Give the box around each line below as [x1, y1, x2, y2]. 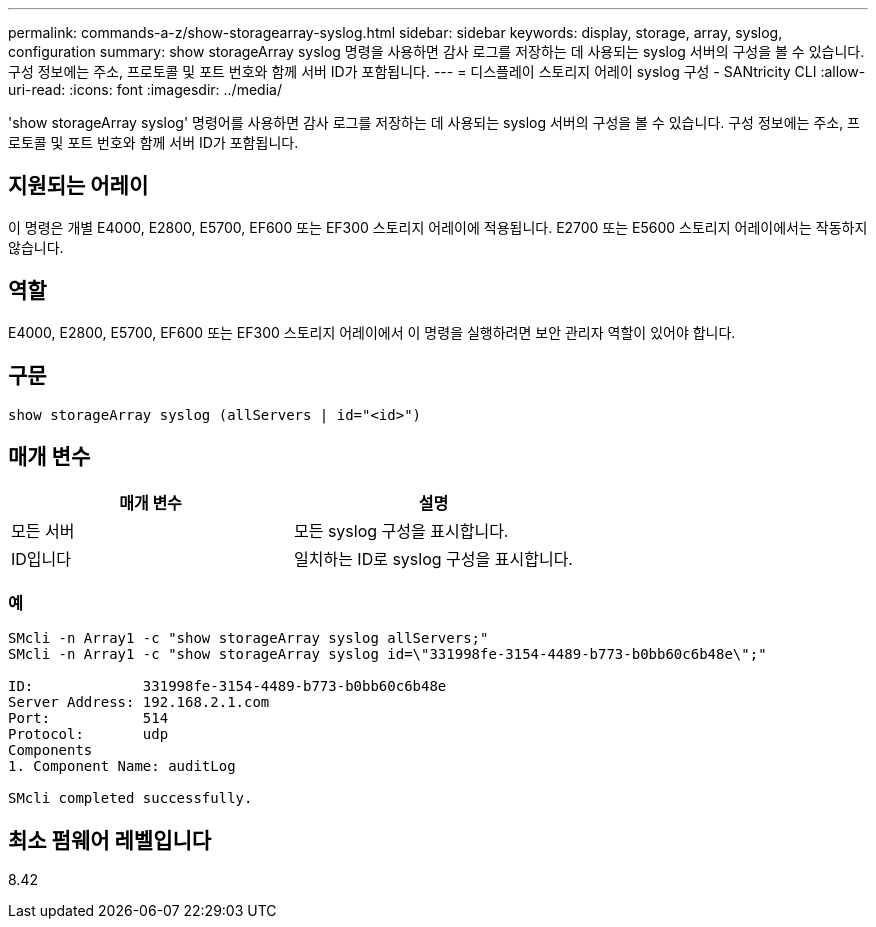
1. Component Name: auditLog [8, 758, 236, 775]
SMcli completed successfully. [8, 790, 253, 807]
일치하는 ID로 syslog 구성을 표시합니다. [293, 549, 573, 570]
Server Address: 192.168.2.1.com [8, 694, 270, 711]
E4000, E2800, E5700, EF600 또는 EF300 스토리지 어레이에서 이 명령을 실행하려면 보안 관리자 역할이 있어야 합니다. [8, 323, 736, 341]
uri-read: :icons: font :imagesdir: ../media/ [8, 81, 282, 98]
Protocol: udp [8, 726, 169, 743]
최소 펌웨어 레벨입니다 [8, 827, 212, 853]
